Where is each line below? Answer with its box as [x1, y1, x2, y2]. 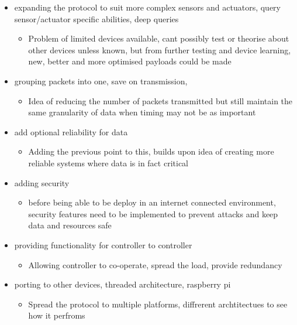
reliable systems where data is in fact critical [28, 156, 188, 169]
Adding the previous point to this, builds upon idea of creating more [28, 145, 274, 158]
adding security [14, 176, 70, 189]
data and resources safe [28, 219, 112, 231]
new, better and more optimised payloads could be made [28, 55, 232, 67]
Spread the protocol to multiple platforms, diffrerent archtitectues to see [28, 297, 288, 310]
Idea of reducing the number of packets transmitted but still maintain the [28, 94, 293, 107]
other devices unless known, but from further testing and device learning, [28, 43, 291, 56]
